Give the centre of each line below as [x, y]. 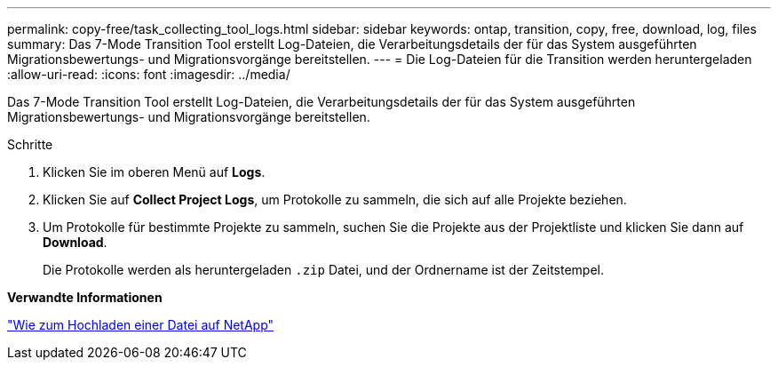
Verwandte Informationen [85, 297]
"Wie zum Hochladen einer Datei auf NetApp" [141, 325]
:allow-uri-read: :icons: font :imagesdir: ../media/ [149, 74]
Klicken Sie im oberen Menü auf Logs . [154, 172]
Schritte [30, 144]
